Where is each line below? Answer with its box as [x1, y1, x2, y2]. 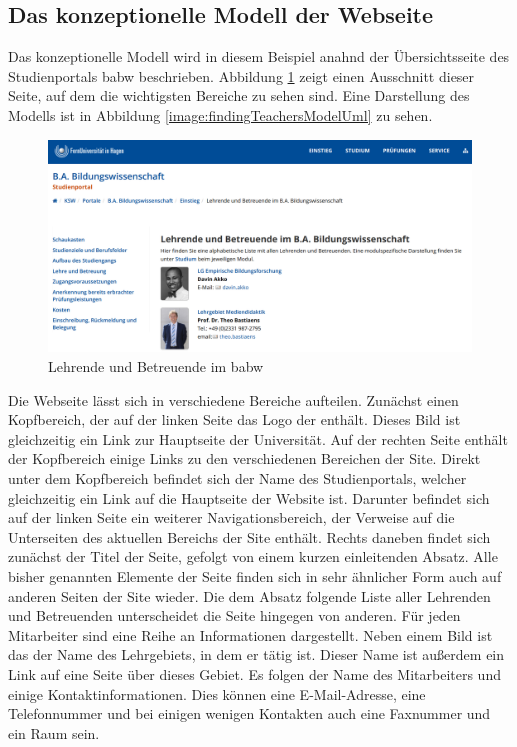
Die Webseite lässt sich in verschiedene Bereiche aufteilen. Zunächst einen [8, 389, 459, 410]
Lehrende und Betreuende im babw [48, 356, 264, 376]
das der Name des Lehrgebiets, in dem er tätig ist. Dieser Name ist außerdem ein [8, 644, 505, 665]
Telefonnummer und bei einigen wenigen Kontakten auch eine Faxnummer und [8, 703, 491, 724]
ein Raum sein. [8, 722, 100, 743]
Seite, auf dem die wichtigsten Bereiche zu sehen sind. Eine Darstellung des [8, 85, 470, 106]
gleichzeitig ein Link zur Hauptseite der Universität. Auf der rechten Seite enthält [8, 428, 508, 449]
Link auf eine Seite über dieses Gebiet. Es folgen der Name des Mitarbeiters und [8, 663, 501, 684]
